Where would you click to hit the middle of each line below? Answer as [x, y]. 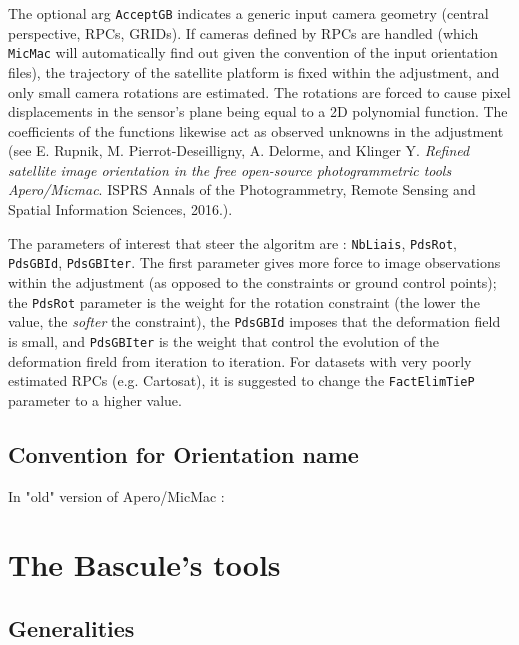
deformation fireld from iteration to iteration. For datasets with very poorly [240, 360]
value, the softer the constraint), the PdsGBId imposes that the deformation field [254, 321]
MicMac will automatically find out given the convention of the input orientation [253, 52]
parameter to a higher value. [95, 399]
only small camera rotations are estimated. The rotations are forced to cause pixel [259, 91]
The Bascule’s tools [144, 564]
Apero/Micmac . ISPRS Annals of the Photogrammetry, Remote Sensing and [242, 189]
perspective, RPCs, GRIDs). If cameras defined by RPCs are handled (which [243, 32]
